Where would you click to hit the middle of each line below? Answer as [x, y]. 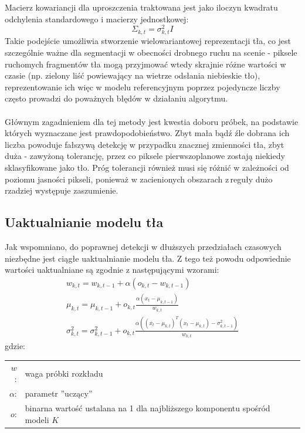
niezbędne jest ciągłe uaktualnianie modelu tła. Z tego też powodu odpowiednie [148, 258]
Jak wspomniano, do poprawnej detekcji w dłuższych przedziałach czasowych [143, 246]
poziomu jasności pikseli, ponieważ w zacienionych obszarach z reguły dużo [139, 179]
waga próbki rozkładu [64, 373]
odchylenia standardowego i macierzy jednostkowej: [97, 18]
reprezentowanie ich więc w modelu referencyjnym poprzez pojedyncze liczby [143, 87]
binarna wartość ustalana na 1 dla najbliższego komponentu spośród [148, 408]
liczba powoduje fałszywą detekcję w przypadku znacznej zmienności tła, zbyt [145, 144]
